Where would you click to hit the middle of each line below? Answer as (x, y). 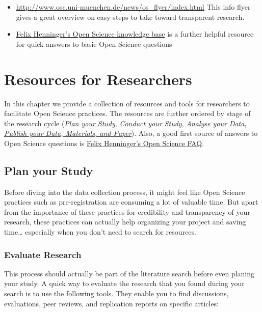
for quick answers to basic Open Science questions (94, 44)
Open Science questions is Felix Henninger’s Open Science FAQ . (104, 143)
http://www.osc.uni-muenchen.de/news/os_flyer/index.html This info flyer (133, 7)
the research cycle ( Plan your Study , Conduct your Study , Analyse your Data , (125, 123)
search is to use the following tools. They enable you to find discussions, (116, 293)
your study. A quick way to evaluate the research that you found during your (124, 283)
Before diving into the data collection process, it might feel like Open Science (125, 192)
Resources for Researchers (98, 79)
